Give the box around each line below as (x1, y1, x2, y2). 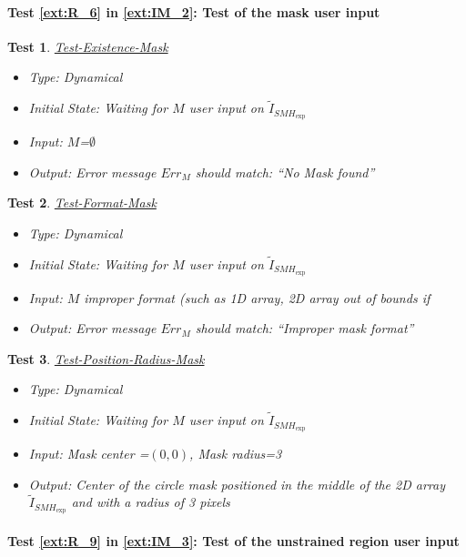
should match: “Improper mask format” (195, 319, 414, 338)
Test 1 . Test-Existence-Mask (7, 36, 168, 56)
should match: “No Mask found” (195, 162, 375, 181)
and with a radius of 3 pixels (71, 492, 230, 511)
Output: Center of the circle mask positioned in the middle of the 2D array (28, 474, 445, 493)
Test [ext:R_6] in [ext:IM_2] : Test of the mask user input (7, 2, 380, 21)
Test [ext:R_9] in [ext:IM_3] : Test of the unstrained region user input (7, 531, 460, 550)
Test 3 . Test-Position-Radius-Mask (7, 349, 205, 368)
